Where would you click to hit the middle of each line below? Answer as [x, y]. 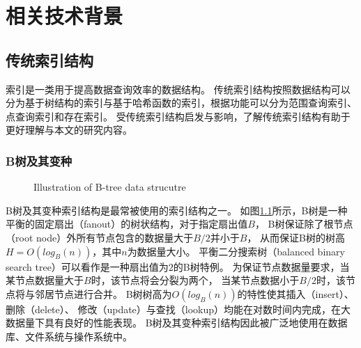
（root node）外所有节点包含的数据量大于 [100, 237]
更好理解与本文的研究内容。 [69, 130]
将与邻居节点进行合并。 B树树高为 [93, 293]
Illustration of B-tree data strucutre [110, 187]
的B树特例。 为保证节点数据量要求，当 [261, 266]
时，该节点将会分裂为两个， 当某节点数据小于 [195, 280]
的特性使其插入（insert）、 [295, 293]
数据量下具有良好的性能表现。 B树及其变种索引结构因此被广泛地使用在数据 [177, 323]
